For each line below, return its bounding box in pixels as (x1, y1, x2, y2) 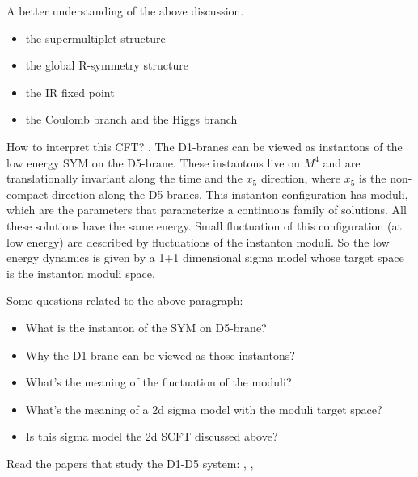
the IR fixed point (25, 83, 115, 100)
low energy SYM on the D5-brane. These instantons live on (6, 154, 300, 171)
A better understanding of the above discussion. (6, 2, 244, 19)
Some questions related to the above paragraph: (6, 292, 243, 309)
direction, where (260, 170, 340, 187)
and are (323, 154, 361, 171)
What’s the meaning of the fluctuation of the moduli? (25, 374, 292, 390)
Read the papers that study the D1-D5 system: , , (6, 454, 254, 471)
